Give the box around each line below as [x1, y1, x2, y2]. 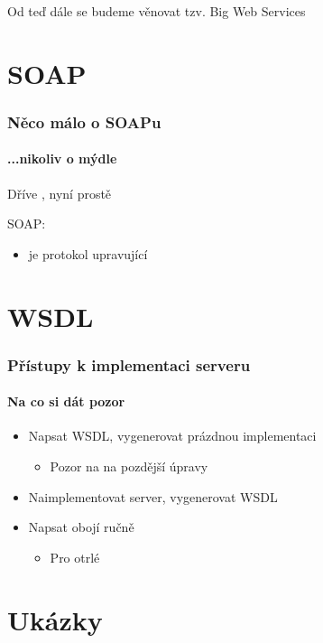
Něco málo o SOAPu [7, 110, 161, 133]
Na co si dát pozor [7, 392, 125, 411]
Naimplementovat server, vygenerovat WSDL [28, 487, 278, 506]
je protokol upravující [28, 244, 148, 263]
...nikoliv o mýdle [7, 149, 117, 168]
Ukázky [7, 601, 103, 638]
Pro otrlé [50, 547, 100, 566]
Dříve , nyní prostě [7, 183, 112, 202]
